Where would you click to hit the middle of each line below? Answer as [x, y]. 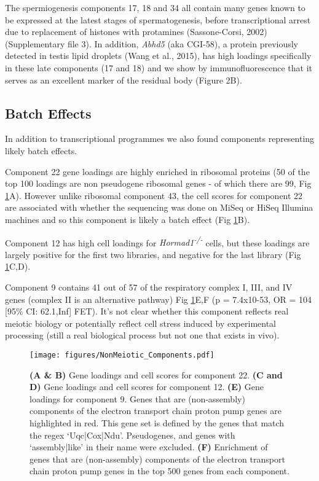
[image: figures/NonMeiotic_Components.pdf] [122, 355]
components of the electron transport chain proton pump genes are [156, 411]
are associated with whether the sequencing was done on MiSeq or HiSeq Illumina [159, 207]
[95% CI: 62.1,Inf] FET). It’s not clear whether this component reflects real [147, 311]
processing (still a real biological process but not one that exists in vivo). [142, 335]
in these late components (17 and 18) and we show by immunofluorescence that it [159, 67]
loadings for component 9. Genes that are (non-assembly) [137, 398]
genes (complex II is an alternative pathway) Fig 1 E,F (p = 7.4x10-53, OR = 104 [159, 299]
